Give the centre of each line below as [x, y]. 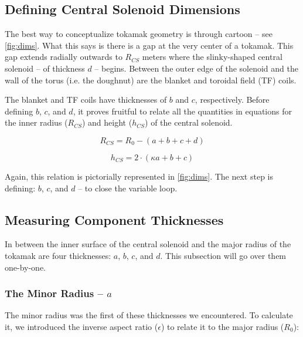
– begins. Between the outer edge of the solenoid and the [196, 68]
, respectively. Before [232, 100]
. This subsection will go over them [223, 255]
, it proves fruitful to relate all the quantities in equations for [182, 111]
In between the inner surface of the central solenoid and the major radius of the [148, 244]
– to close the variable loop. [128, 188]
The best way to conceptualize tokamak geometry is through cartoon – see [139, 34]
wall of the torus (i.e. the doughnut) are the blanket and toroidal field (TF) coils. [151, 80]
